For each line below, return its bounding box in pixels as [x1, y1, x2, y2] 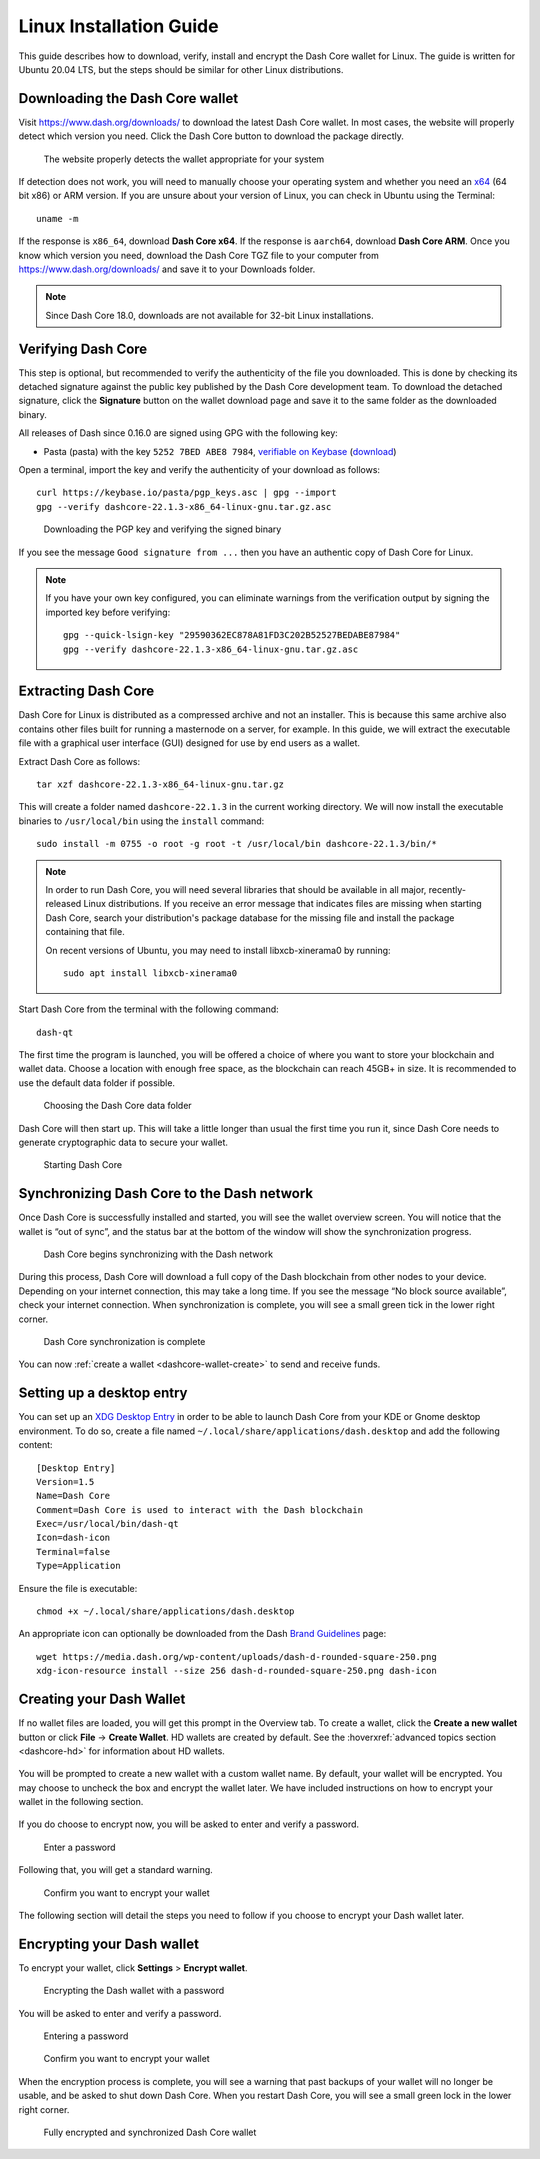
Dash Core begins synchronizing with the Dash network [43, 1248, 274, 1260]
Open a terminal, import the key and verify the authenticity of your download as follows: [18, 464, 380, 475]
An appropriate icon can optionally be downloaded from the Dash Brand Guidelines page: [18, 1628, 387, 1640]
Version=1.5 [36, 1476, 95, 1487]
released [45, 898, 82, 910]
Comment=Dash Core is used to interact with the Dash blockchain [36, 1504, 364, 1515]
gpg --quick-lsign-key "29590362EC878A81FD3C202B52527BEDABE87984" [63, 630, 401, 641]
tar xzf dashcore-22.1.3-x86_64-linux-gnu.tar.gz [36, 778, 285, 790]
